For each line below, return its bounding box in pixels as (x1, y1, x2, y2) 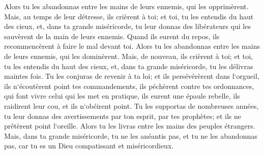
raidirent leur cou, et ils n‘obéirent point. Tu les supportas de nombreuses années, (4, 100, 259, 111)
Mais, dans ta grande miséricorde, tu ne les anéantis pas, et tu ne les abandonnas (4, 130, 257, 141)
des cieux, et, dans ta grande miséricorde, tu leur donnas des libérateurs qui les (4, 21, 251, 32)
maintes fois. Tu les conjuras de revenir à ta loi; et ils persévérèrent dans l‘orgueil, (4, 71, 259, 81)
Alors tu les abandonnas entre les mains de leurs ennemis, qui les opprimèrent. (4, 1, 249, 11)
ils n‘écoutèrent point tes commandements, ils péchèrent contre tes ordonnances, (4, 80, 254, 91)
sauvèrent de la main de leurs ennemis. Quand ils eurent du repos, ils (4, 30, 220, 41)
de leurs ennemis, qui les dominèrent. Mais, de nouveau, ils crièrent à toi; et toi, (4, 50, 253, 61)
